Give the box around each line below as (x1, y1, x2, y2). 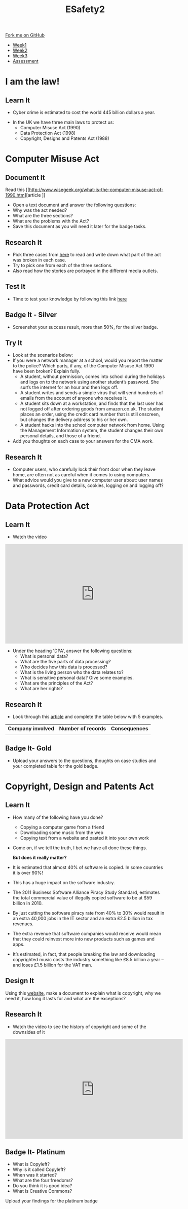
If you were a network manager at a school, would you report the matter (12, 357, 163, 363)
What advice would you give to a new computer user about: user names (12, 477, 163, 483)
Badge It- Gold (5, 744, 52, 753)
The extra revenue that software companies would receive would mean (12, 930, 161, 936)
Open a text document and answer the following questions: (12, 202, 136, 208)
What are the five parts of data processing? (20, 659, 111, 665)
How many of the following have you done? (12, 814, 103, 820)
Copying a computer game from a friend (20, 824, 105, 830)
